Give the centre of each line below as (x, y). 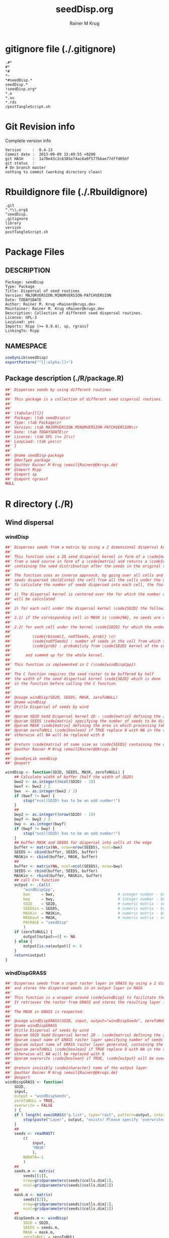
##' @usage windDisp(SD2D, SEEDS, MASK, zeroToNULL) (62, 698)
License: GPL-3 (21, 317)
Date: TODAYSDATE (23, 300)
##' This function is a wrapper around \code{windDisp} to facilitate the (85, 998)
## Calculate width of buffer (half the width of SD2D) (74, 777)
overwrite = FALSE (33, 1106)
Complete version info (28, 140)
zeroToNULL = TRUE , (35, 1101)
